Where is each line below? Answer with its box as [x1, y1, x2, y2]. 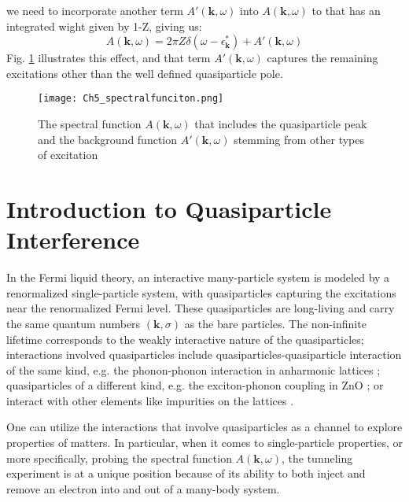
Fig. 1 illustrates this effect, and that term [6, 50, 211, 66]
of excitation [38, 146, 98, 163]
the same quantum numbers [6, 315, 141, 331]
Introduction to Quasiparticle [6, 193, 332, 224]
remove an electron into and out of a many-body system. [6, 480, 280, 496]
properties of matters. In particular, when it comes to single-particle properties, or [6, 434, 403, 451]
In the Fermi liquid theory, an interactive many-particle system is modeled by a [6, 269, 390, 286]
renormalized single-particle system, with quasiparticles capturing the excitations [6, 284, 396, 301]
